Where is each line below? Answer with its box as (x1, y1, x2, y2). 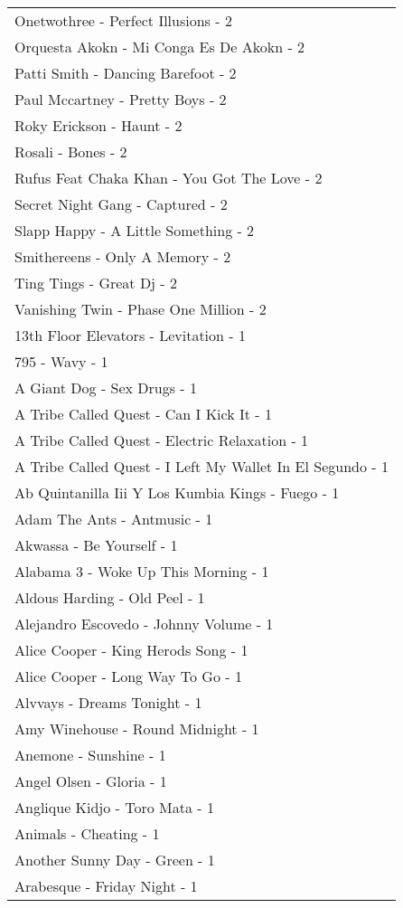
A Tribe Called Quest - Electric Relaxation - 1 (14, 430, 309, 450)
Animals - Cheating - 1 (14, 823, 160, 844)
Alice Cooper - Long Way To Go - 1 (14, 666, 242, 686)
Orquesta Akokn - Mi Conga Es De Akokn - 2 (14, 36, 305, 57)
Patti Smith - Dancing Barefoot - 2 (14, 62, 237, 83)
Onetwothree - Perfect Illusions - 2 (14, 10, 232, 31)
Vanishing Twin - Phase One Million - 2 (14, 298, 267, 319)
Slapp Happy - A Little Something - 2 (14, 220, 255, 241)
